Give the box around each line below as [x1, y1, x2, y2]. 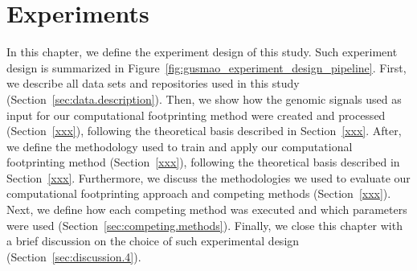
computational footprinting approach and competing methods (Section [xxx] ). [6, 185, 391, 202]
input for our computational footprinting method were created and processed [6, 106, 386, 123]
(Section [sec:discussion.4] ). [6, 248, 141, 265]
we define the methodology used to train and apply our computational [6, 138, 353, 154]
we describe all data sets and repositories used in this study [6, 75, 300, 92]
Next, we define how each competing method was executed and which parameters [6, 201, 407, 218]
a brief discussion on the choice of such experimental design [6, 232, 300, 249]
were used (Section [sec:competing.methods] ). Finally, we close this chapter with [6, 216, 403, 233]
